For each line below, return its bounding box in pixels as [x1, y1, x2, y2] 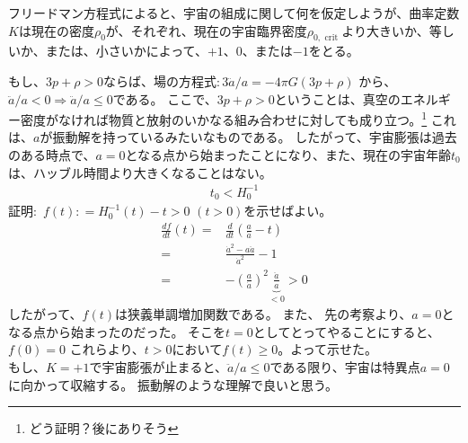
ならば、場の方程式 [103, 71, 217, 90]
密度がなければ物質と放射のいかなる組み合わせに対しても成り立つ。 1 [20, 108, 428, 128]
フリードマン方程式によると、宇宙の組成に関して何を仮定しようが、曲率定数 [8, 4, 460, 22]
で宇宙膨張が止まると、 [89, 358, 227, 377]
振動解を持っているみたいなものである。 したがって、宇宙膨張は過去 [52, 128, 457, 146]
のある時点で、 [8, 146, 96, 164]
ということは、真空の [274, 89, 401, 108]
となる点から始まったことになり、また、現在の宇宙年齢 [125, 146, 451, 164]
